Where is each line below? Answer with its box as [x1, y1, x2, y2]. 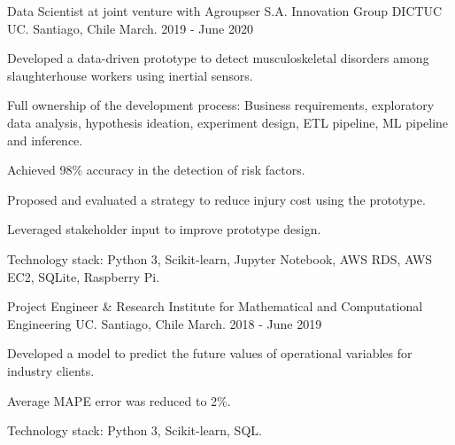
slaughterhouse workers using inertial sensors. [7, 66, 253, 84]
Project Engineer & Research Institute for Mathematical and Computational [7, 297, 423, 316]
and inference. [7, 130, 83, 149]
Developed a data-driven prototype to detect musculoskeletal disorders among [7, 49, 429, 67]
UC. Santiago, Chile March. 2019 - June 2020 [7, 19, 253, 37]
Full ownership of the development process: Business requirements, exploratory [7, 96, 435, 114]
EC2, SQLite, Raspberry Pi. [7, 267, 160, 285]
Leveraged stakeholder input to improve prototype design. [7, 220, 321, 238]
